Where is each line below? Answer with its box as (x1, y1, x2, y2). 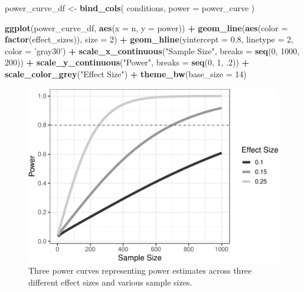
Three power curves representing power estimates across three (28, 264, 252, 277)
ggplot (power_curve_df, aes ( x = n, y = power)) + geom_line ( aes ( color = (5, 21, 288, 34)
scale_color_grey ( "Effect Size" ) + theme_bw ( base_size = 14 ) (5, 67, 247, 80)
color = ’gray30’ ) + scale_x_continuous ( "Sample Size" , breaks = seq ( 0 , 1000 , (5, 44, 300, 57)
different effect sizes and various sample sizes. (28, 275, 192, 288)
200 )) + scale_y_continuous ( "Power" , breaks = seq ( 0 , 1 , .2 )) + (5, 56, 250, 68)
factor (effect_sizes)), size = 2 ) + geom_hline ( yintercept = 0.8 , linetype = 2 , (5, 33, 293, 45)
